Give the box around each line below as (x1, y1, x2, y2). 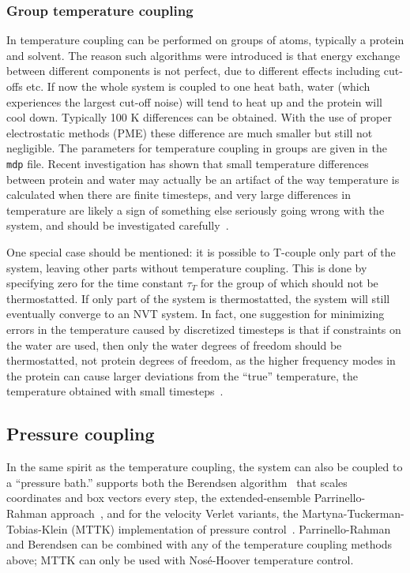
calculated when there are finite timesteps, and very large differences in (6, 186, 351, 203)
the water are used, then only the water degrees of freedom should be (6, 336, 342, 353)
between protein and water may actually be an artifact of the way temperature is (6, 170, 400, 187)
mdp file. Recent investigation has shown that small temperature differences (6, 155, 369, 171)
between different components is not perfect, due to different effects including (6, 62, 381, 79)
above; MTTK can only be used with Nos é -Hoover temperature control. (6, 551, 354, 567)
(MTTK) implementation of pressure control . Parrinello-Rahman (71, 520, 391, 537)
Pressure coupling (6, 421, 155, 446)
